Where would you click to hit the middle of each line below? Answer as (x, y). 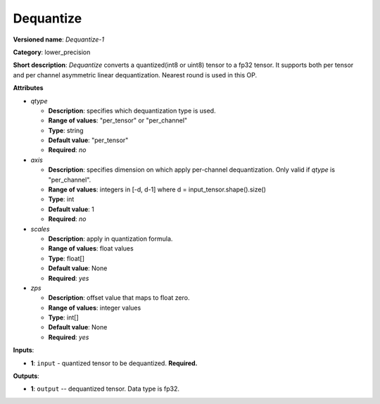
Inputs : (24, 350)
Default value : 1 (71, 209)
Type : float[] (66, 258)
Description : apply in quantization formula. (110, 239)
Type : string (66, 130)
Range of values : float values (91, 248)
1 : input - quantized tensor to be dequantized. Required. (114, 363)
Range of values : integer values (95, 308)
